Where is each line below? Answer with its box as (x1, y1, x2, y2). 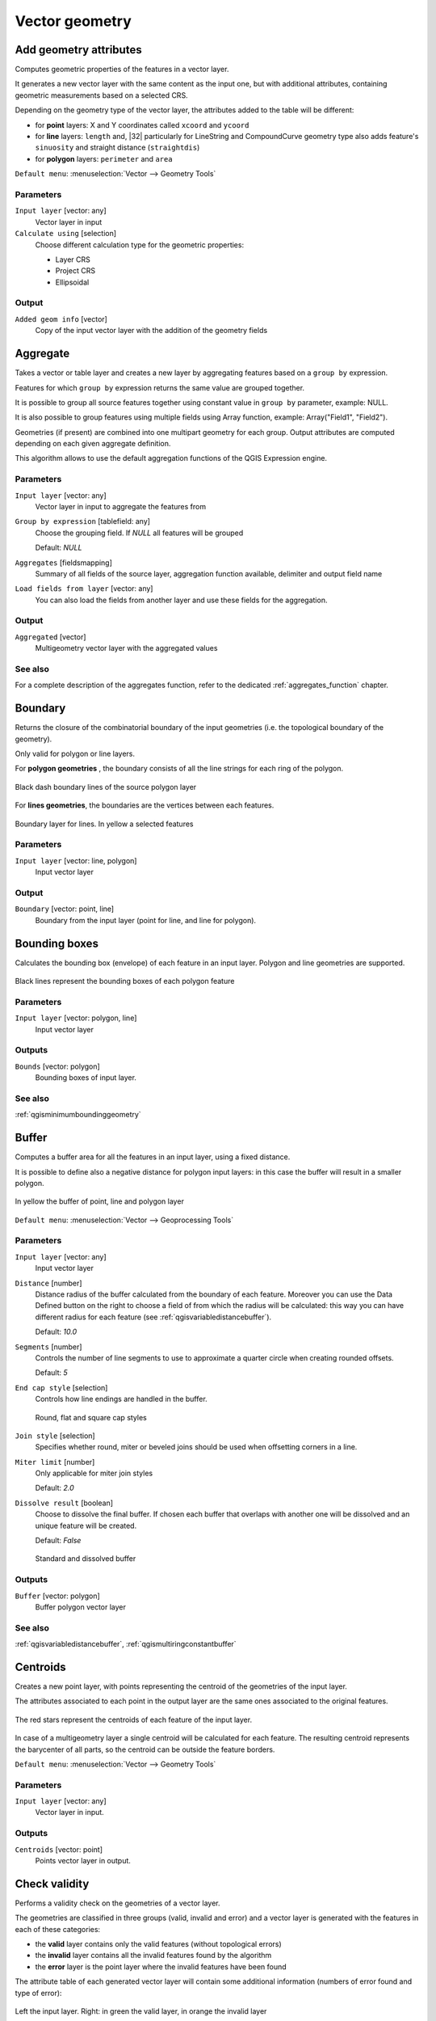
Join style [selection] (15, 1431, 96, 1441)
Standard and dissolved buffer (35, 1554, 136, 1563)
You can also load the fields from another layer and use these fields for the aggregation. (35, 595, 328, 605)
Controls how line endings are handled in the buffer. (35, 1394, 208, 1404)
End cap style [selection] (15, 1382, 108, 1392)
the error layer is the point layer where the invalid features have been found (35, 1961, 287, 1972)
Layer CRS (55, 255, 90, 264)
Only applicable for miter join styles (35, 1468, 153, 1479)
